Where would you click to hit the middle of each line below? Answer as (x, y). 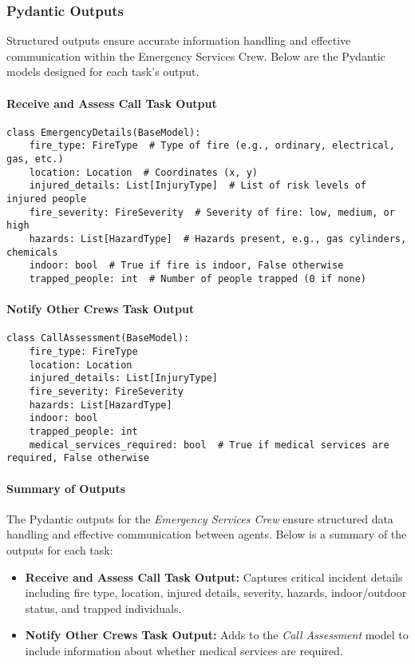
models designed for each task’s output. (103, 72)
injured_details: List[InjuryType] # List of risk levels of (198, 186)
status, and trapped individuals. (103, 608)
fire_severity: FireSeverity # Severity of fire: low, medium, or (212, 212)
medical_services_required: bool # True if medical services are (209, 445)
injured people (47, 199)
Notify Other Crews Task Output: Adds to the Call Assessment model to (217, 635)
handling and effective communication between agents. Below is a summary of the (207, 534)
